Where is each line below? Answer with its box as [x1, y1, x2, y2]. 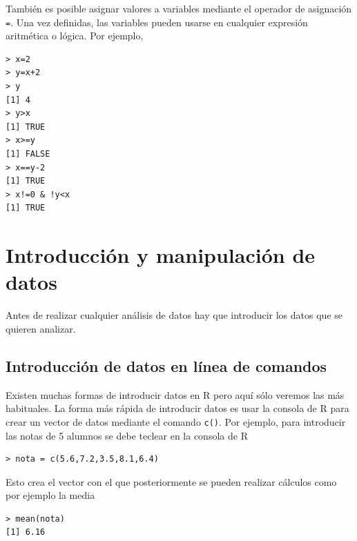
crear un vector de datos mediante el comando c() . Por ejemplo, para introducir [6, 414, 346, 429]
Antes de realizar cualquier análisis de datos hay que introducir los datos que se [6, 308, 342, 322]
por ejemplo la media [6, 488, 95, 502]
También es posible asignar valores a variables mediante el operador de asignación [6, 1, 352, 15]
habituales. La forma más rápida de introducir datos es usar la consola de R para [6, 401, 349, 415]
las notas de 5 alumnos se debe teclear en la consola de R [6, 428, 248, 442]
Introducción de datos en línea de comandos [6, 355, 327, 376]
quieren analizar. [6, 321, 76, 335]
